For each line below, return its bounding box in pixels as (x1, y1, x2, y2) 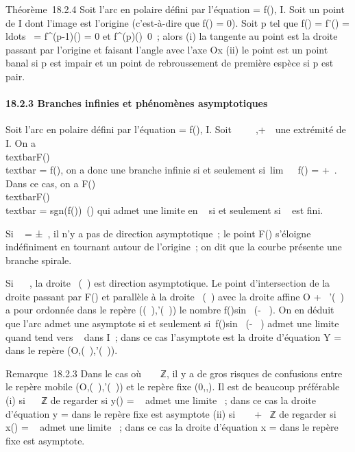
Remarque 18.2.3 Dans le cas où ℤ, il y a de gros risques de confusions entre (5, 366, 343, 380)
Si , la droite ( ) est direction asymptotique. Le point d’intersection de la (5, 276, 330, 290)
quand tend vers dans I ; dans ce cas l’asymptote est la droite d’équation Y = (5, 329, 342, 344)
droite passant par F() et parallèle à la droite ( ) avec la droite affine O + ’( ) (5, 289, 345, 303)
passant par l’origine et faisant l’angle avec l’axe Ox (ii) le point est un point (5, 42, 328, 56)
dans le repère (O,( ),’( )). (5, 343, 118, 357)
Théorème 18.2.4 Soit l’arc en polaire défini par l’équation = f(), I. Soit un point (5, 2, 345, 16)
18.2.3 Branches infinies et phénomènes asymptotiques (5, 96, 268, 110)
